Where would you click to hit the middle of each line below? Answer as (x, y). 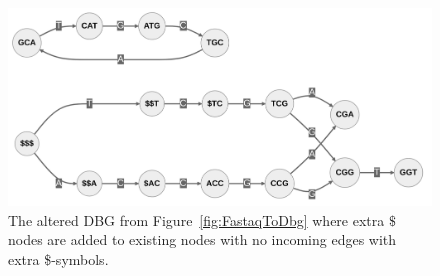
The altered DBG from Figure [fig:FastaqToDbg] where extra (196, 219)
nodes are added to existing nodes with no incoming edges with (202, 239)
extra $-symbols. (58, 258)
